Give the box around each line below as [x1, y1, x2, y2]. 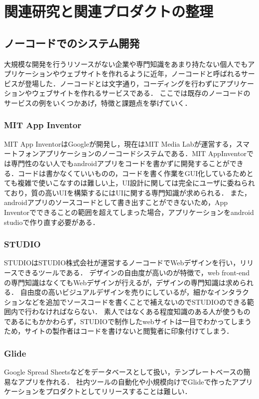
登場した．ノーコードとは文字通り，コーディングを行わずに [24, 78, 220, 88]
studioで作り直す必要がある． [4, 216, 100, 227]
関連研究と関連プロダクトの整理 [4, 1, 214, 21]
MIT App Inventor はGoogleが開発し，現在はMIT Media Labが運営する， [4, 138, 236, 149]
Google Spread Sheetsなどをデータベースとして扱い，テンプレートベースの [4, 367, 244, 377]
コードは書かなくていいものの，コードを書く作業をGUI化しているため [17, 168, 247, 178]
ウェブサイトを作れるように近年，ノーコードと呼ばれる [59, 68, 241, 79]
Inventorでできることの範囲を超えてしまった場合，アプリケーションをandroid [4, 206, 254, 217]
